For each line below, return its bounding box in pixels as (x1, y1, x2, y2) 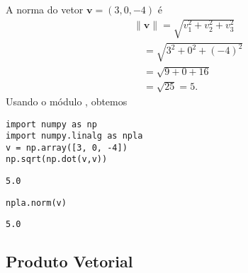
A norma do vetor (6, 2, 84, 16)
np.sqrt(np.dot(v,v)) (6, 154, 108, 165)
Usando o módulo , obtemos (6, 93, 128, 108)
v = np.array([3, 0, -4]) (6, 142, 128, 153)
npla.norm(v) (6, 197, 67, 208)
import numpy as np (6, 119, 97, 129)
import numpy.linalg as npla (6, 131, 143, 141)
